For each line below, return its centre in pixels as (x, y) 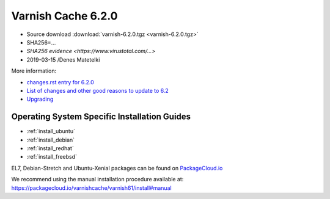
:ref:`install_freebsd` (52, 157)
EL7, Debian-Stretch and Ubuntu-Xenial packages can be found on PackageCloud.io (117, 168)
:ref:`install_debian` (51, 140)
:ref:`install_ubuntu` (51, 131)
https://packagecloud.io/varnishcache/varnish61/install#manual (91, 188)
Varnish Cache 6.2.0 (64, 16)
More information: (34, 71)
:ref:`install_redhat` (50, 148)
